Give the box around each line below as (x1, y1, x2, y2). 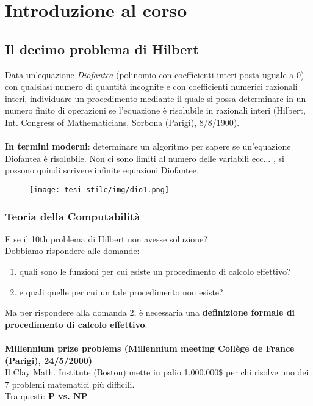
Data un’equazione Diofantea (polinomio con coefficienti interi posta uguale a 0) (5, 68, 304, 81)
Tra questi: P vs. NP (5, 390, 88, 402)
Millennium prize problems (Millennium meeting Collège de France (5, 341, 295, 354)
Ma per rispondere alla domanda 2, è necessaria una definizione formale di (5, 306, 295, 319)
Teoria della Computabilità (5, 208, 140, 223)
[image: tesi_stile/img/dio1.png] (29, 185, 170, 194)
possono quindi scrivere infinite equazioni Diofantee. (5, 164, 199, 176)
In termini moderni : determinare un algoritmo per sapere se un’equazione (5, 140, 291, 153)
